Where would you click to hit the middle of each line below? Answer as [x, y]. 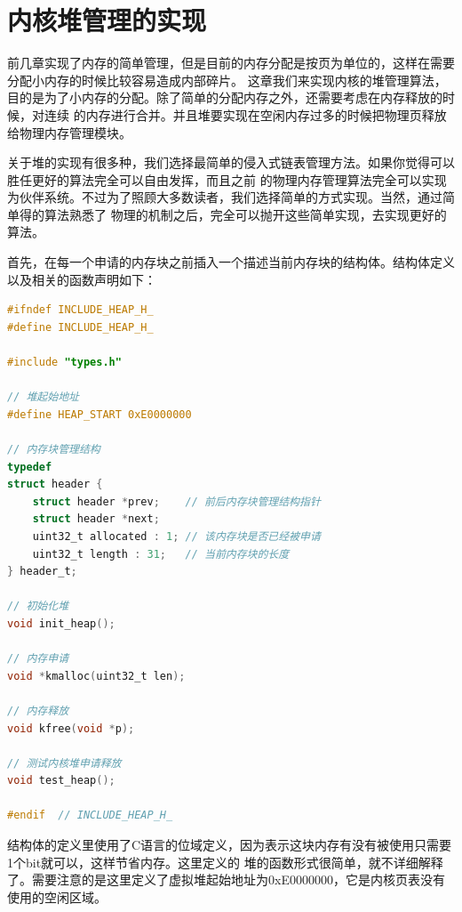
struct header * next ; [96, 519]
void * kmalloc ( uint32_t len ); [96, 676]
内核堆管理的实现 [107, 20]
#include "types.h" [64, 363]
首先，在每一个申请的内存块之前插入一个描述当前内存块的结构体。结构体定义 [231, 262]
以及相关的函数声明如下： [82, 279]
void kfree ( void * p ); [71, 728]
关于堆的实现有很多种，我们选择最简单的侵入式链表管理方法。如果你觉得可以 [231, 162]
